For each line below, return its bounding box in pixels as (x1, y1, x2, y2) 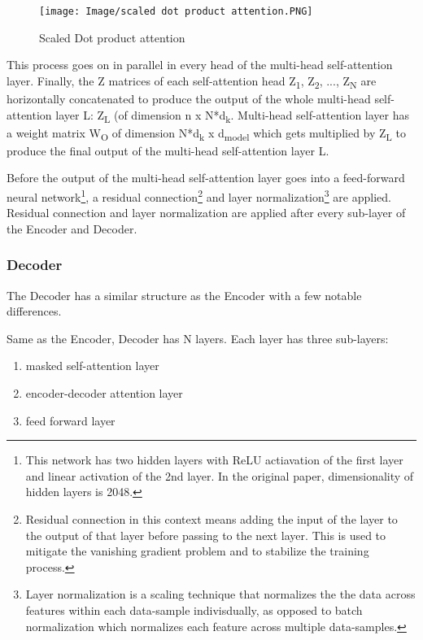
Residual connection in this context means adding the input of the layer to (25, 511, 398, 527)
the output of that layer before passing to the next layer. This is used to (25, 526, 386, 543)
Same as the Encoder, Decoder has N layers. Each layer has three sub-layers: (7, 329, 389, 346)
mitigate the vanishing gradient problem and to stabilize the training (25, 542, 369, 559)
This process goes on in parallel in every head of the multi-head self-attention (7, 56, 393, 73)
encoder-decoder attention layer (25, 385, 183, 402)
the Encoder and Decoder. (7, 220, 137, 237)
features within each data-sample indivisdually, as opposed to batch (25, 601, 363, 618)
